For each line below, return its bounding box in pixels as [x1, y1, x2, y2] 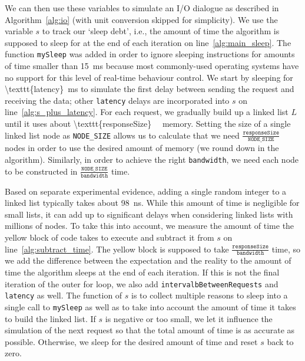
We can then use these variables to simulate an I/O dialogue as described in [5, 2, 279, 14]
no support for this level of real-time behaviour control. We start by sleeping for [5, 71, 293, 83]
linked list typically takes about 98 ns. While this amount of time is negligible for [5, 196, 300, 209]
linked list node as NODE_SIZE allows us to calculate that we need [5, 129, 240, 141]
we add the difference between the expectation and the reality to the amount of [5, 254, 291, 267]
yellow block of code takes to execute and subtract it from [5, 231, 214, 243]
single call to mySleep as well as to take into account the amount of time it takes [5, 300, 296, 313]
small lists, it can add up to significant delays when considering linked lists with [5, 208, 293, 220]
